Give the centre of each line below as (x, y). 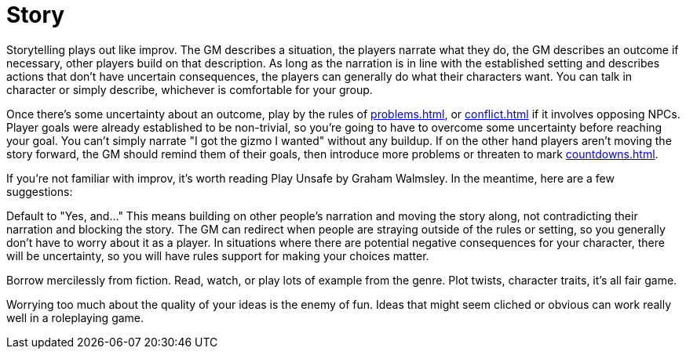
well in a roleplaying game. (75, 317)
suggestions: (40, 191)
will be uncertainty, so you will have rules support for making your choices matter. (218, 255)
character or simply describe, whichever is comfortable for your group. (190, 89)
